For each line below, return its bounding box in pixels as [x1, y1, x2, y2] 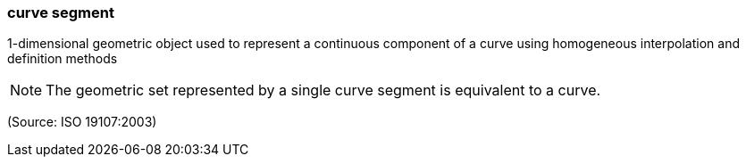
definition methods [7, 51, 118, 67]
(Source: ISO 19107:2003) [7, 114, 157, 130]
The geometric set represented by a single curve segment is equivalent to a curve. [46, 81, 601, 100]
